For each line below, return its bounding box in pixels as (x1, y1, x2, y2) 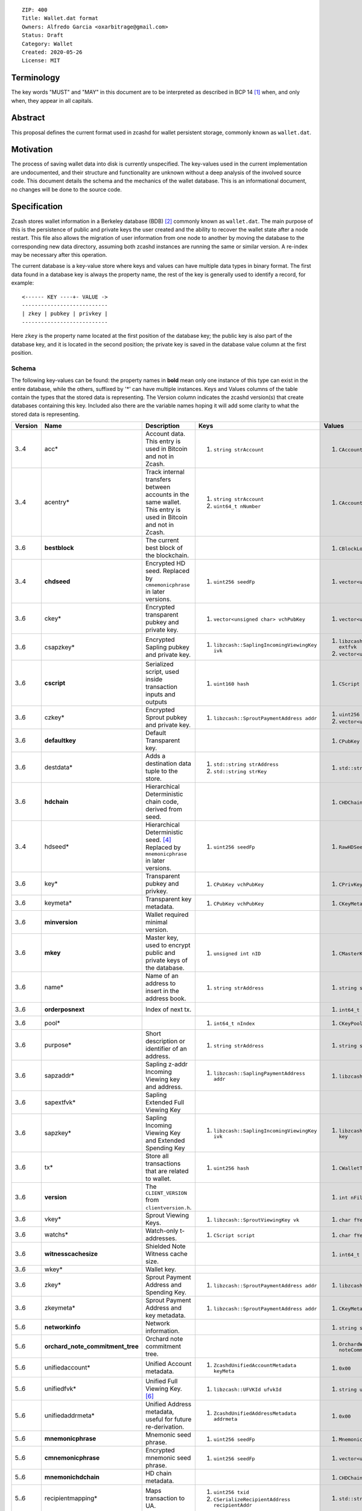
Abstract (11, 112, 45, 123)
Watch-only (145, 1227, 179, 1235)
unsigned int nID (213, 950, 261, 957)
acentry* (44, 498, 69, 506)
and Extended (145, 1136, 185, 1145)
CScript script (213, 1232, 255, 1238)
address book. (145, 994, 186, 1003)
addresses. (145, 1234, 177, 1243)
